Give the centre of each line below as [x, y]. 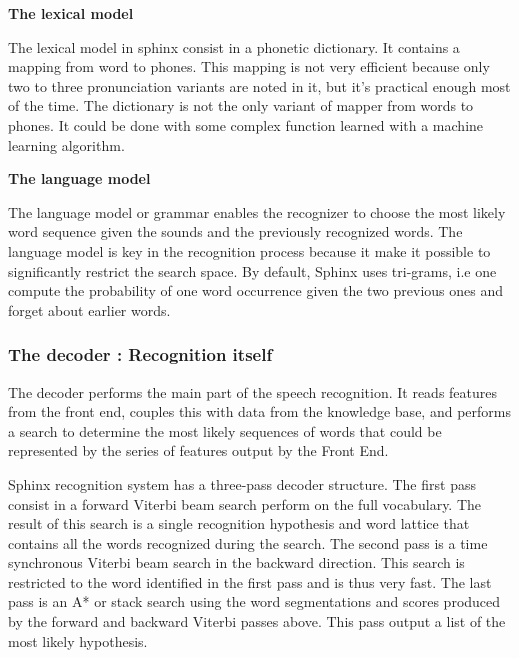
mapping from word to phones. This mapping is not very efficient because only [249, 66]
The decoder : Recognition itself [140, 354]
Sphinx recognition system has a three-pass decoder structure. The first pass [242, 483]
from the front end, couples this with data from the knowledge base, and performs [259, 411]
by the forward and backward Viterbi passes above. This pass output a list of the [257, 621]
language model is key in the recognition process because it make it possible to [249, 250]
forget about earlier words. [89, 309]
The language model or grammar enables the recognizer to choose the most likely [257, 211]
